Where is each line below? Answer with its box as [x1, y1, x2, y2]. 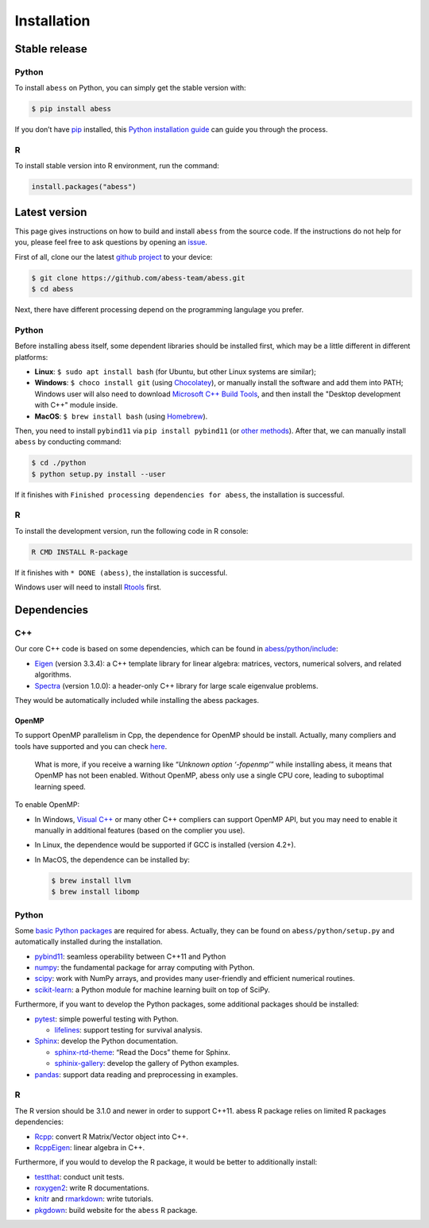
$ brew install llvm [51, 876, 131, 885]
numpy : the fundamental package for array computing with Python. [34, 963, 255, 972]
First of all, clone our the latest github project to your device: [14, 252, 213, 261]
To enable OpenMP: [14, 800, 79, 809]
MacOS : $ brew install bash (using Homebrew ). [34, 411, 208, 421]
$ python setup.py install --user [31, 469, 166, 478]
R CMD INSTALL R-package [31, 547, 129, 556]
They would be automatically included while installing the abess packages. [14, 695, 260, 705]
